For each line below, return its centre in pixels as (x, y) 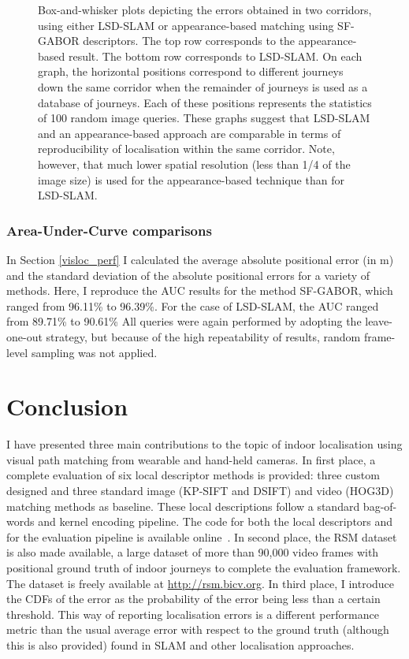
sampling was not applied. (94, 352)
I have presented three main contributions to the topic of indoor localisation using (204, 444)
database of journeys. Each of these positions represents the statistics (205, 102)
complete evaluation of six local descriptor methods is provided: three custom (193, 475)
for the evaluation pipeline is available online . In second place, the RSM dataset (202, 536)
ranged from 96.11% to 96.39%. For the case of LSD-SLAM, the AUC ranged (193, 305)
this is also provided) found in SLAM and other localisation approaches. (180, 644)
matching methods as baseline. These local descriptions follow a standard (183, 506)
